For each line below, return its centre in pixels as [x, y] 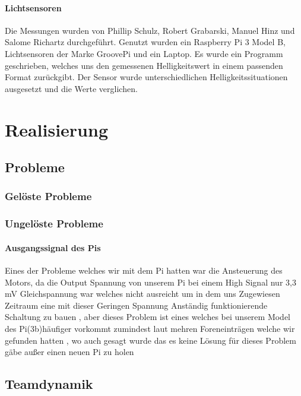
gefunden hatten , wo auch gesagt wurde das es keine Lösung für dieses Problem [150, 340]
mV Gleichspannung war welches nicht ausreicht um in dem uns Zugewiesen [142, 294]
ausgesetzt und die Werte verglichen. [71, 88]
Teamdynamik [49, 384]
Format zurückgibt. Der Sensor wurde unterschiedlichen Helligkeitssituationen [146, 77]
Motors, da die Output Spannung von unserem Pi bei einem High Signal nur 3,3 [150, 282]
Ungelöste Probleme [54, 224]
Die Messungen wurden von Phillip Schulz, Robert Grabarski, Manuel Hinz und [150, 30]
